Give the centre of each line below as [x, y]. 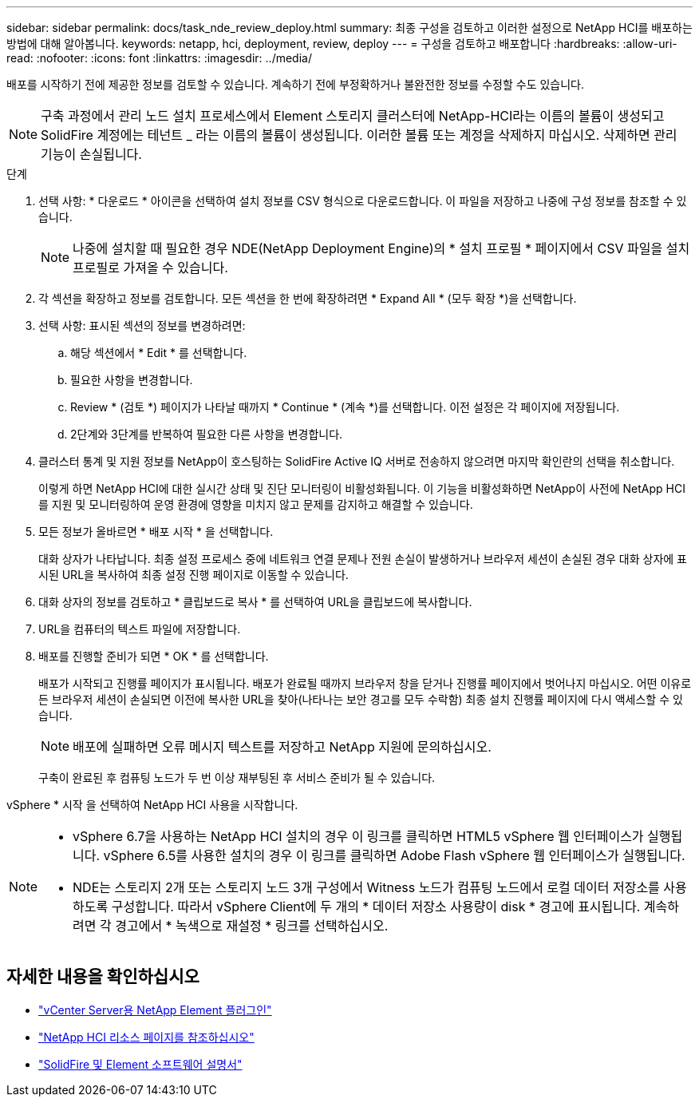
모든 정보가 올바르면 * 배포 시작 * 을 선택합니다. [156, 532]
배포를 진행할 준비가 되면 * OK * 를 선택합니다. [154, 656]
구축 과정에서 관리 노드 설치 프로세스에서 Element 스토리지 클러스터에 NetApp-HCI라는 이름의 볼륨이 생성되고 [353, 116]
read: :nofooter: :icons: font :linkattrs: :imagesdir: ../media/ [159, 58]
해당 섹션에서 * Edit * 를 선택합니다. [159, 353]
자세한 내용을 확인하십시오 [103, 977]
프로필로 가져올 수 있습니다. [150, 268]
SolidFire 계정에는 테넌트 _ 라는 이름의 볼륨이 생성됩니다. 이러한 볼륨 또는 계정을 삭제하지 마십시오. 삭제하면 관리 [359, 135]
